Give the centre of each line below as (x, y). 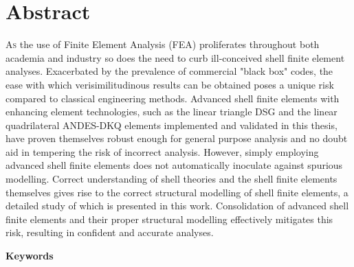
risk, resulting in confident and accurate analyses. (110, 232)
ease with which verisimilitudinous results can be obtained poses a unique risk (170, 84)
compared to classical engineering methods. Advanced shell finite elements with (173, 98)
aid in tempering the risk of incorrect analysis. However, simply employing (162, 151)
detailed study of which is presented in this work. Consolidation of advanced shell (177, 206)
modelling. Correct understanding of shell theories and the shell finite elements (172, 179)
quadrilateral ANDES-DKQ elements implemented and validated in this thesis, (172, 125)
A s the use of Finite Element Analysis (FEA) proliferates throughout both (163, 44)
